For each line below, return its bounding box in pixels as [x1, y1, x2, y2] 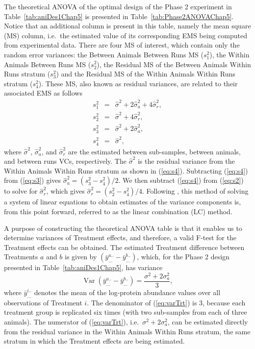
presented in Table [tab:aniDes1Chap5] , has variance [4, 262, 163, 273]
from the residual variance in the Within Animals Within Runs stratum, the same [4, 326, 251, 336]
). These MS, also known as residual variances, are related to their [38, 78, 238, 88]
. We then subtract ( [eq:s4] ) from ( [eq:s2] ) [118, 175, 244, 185]
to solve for [4, 186, 38, 196]
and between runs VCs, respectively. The [4, 156, 127, 166]
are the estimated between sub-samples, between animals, [68, 146, 241, 156]
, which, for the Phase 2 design [137, 251, 229, 262]
